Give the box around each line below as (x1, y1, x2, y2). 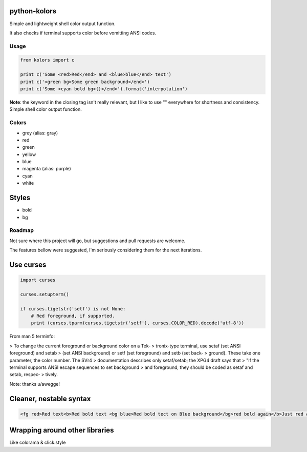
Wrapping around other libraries (9, 426, 114, 435)
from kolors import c (20, 57, 75, 63)
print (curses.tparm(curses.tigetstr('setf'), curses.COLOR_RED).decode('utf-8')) (31, 320, 245, 326)
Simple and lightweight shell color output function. (9, 21, 116, 27)
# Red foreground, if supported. (31, 313, 115, 319)
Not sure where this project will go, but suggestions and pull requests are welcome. (9, 238, 186, 244)
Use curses (9, 260, 47, 269)
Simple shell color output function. (9, 106, 82, 112)
